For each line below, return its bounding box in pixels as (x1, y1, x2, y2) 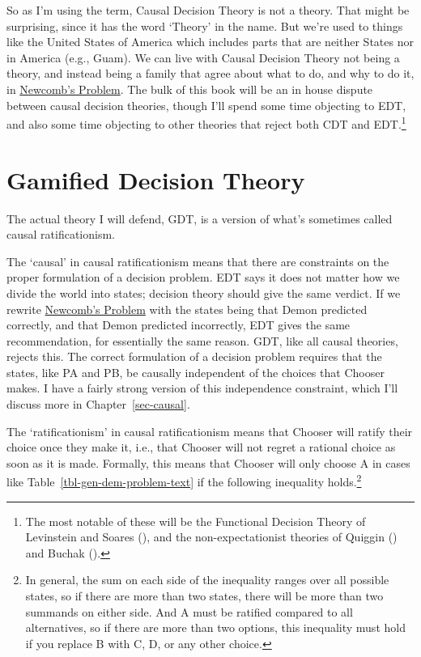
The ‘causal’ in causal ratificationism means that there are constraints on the (6, 252, 389, 269)
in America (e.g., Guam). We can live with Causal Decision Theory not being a (6, 49, 400, 66)
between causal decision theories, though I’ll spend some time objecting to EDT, (6, 96, 406, 113)
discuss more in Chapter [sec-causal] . (6, 396, 190, 413)
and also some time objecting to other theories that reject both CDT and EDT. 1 (6, 113, 406, 132)
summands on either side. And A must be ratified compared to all (25, 603, 353, 620)
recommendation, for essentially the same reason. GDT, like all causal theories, (6, 332, 398, 349)
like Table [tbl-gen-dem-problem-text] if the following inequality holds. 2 (6, 471, 362, 490)
